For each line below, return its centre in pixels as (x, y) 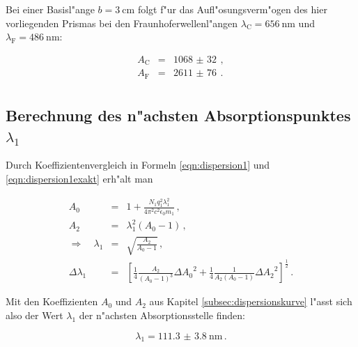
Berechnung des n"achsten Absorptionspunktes (178, 115)
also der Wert (34, 315)
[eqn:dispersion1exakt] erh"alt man (79, 178)
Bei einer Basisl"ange (50, 9)
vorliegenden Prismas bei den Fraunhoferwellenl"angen (122, 23)
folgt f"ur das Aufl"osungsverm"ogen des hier (232, 9)
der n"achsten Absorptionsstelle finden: (162, 315)
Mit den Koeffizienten (52, 301)
